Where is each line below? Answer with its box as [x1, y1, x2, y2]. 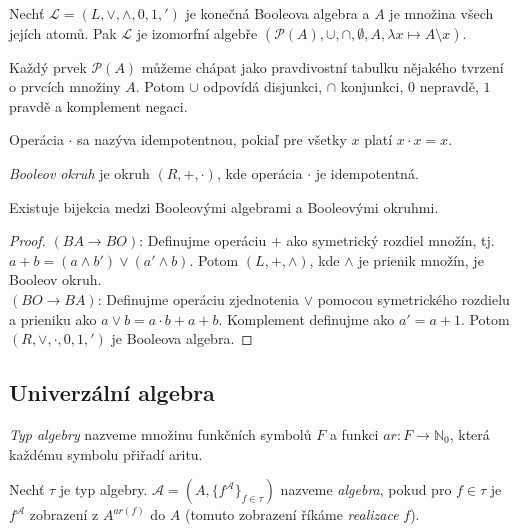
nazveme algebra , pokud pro [280, 479, 452, 500]
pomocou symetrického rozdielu [317, 288, 510, 309]
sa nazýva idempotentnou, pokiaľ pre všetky [77, 129, 347, 150]
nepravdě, [419, 76, 479, 97]
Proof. [9, 230, 46, 251]
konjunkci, [340, 76, 404, 97]
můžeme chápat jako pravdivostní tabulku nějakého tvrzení [141, 56, 504, 77]
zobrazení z [29, 504, 99, 525]
